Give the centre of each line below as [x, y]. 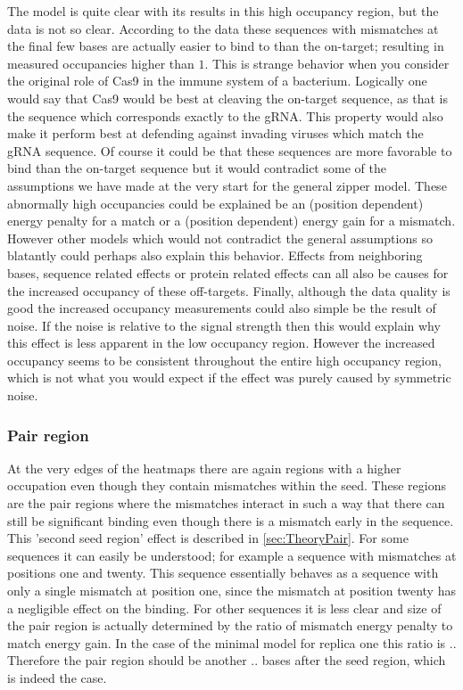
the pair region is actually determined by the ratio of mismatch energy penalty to [230, 625]
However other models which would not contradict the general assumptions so [220, 238]
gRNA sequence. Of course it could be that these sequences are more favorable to [230, 150]
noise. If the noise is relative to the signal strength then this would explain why [224, 325]
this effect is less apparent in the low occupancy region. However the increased [221, 343]
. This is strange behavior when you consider [327, 63]
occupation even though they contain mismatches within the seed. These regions [227, 485]
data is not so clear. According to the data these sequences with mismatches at [223, 28]
